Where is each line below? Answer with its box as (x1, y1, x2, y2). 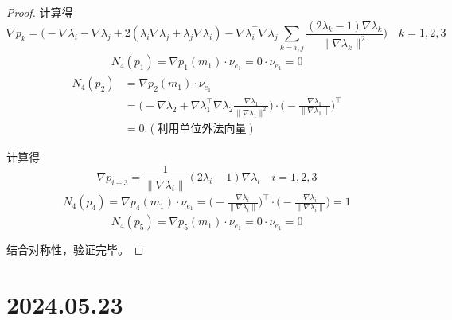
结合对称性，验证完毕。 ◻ (6, 241, 144, 258)
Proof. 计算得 (6, 4, 73, 20)
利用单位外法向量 (157, 123, 247, 135)
